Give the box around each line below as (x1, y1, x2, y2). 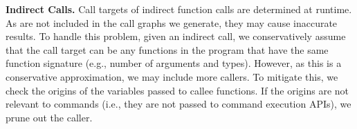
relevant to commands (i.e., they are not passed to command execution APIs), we (6, 97, 351, 111)
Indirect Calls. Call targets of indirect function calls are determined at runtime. (6, 2, 352, 16)
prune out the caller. (6, 110, 93, 124)
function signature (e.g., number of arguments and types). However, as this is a (6, 56, 342, 70)
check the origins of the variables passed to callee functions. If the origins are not (6, 83, 349, 97)
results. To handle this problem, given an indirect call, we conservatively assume (6, 29, 346, 43)
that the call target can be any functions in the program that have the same (6, 42, 329, 57)
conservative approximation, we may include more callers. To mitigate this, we (6, 69, 338, 83)
